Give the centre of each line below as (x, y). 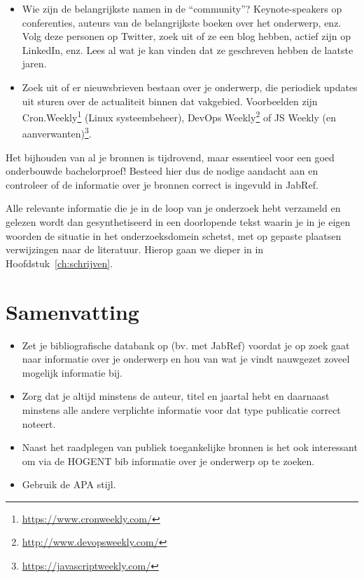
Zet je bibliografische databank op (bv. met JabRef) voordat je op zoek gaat (186, 345)
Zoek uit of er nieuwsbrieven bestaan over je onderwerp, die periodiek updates (190, 87)
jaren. (34, 63)
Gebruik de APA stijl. (69, 484)
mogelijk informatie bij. (72, 372)
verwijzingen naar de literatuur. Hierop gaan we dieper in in (135, 249)
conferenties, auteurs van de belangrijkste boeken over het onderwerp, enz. (182, 22)
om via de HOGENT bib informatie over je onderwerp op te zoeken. (168, 461)
